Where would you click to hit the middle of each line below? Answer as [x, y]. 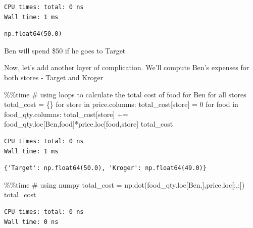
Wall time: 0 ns [31, 222]
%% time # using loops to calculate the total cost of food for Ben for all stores [125, 94]
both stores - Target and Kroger [54, 77]
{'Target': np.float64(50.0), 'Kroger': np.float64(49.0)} [105, 168]
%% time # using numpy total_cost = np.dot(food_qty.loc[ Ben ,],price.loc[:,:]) [124, 184]
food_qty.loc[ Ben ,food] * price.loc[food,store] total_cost [89, 124]
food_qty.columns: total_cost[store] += [66, 114]
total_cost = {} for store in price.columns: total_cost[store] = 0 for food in [121, 104]
